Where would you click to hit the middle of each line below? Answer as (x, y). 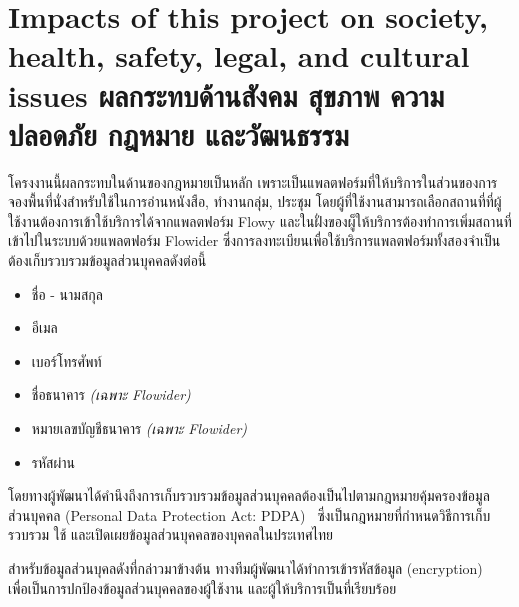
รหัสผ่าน (53, 461)
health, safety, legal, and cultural (239, 55)
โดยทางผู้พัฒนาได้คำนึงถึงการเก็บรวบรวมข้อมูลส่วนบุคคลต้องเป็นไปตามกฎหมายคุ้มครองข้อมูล (249, 495)
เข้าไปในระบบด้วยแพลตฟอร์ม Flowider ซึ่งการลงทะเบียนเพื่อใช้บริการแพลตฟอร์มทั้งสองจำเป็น (254, 240)
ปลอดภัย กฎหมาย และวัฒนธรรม (178, 133)
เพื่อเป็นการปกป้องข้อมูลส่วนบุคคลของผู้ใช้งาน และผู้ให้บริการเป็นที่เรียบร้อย (202, 587)
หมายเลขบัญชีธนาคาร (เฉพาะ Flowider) (139, 428)
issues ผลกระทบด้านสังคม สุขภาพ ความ (226, 94)
